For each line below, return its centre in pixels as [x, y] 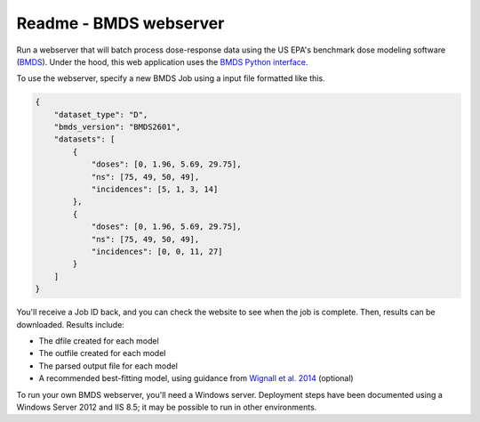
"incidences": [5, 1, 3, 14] [155, 190]
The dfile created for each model [99, 341]
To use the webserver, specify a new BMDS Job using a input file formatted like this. [171, 78]
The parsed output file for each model [108, 366]
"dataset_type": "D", [101, 114]
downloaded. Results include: [70, 324]
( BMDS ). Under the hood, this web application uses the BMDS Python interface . [162, 61]
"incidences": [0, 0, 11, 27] [157, 252]
